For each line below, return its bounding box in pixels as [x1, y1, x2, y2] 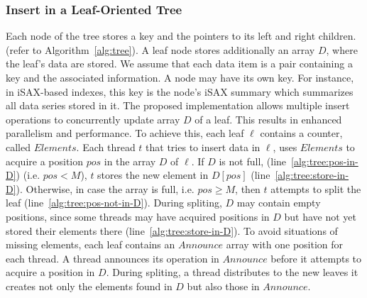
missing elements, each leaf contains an [6, 237, 175, 252]
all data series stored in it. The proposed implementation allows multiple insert [6, 98, 350, 113]
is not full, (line [219, 153, 287, 168]
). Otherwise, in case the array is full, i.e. [16, 181, 195, 196]
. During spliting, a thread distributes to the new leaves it [106, 265, 358, 280]
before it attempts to [270, 250, 362, 265]
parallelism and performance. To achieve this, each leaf [6, 126, 244, 140]
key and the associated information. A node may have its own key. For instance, [6, 70, 354, 84]
